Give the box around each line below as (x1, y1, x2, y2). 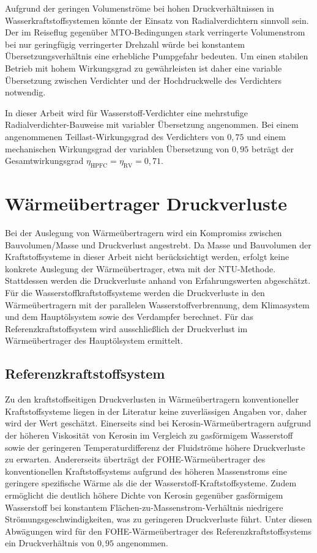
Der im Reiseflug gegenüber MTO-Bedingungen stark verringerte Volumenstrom (5, 26, 305, 39)
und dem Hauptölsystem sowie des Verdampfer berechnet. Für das (5, 310, 254, 323)
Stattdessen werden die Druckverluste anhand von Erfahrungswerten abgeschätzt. (5, 274, 311, 287)
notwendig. (5, 86, 46, 98)
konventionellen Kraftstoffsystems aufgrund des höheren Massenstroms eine (5, 464, 287, 477)
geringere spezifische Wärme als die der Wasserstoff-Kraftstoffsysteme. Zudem (5, 477, 297, 489)
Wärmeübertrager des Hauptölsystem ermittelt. (5, 334, 183, 347)
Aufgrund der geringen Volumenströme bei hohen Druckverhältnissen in (5, 2, 274, 14)
